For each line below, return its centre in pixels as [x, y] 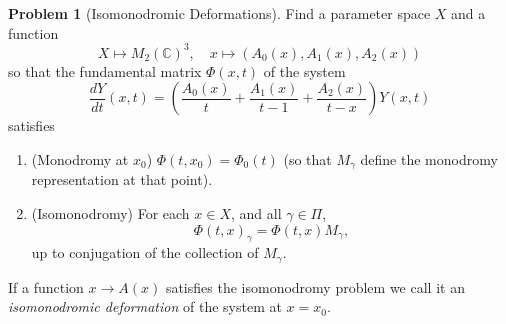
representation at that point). [122, 179]
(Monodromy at [80, 158]
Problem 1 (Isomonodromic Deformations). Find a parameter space [219, 13]
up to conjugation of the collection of [145, 252]
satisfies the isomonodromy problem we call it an [315, 286]
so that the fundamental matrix [105, 70]
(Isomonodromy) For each [110, 212]
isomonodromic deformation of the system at [145, 306]
